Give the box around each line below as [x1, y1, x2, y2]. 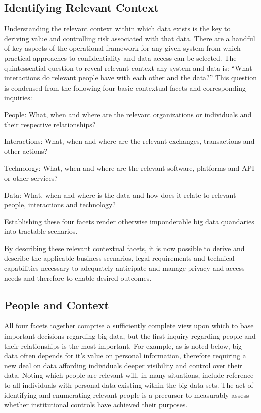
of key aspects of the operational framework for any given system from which [4, 43, 241, 53]
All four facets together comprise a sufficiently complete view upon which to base [4, 320, 254, 331]
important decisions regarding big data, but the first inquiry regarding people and [4, 331, 256, 341]
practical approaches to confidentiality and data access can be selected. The [4, 52, 237, 63]
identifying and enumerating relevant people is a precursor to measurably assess [4, 389, 249, 400]
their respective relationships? [4, 119, 96, 129]
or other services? [4, 172, 58, 183]
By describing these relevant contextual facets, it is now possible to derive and [4, 242, 245, 253]
